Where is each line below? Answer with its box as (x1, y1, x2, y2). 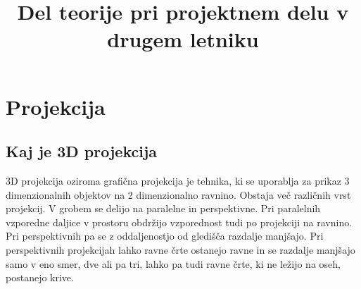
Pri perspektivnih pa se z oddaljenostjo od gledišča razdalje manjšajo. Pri (6, 228, 324, 243)
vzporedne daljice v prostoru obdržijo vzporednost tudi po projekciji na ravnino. (6, 214, 353, 229)
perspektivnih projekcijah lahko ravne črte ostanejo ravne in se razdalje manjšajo (6, 242, 355, 257)
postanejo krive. (6, 270, 74, 285)
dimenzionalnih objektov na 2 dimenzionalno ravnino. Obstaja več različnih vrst (6, 187, 351, 202)
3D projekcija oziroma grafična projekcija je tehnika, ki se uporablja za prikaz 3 (6, 173, 350, 187)
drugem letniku (107, 25, 259, 54)
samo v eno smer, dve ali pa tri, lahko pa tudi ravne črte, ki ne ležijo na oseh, (6, 256, 341, 271)
